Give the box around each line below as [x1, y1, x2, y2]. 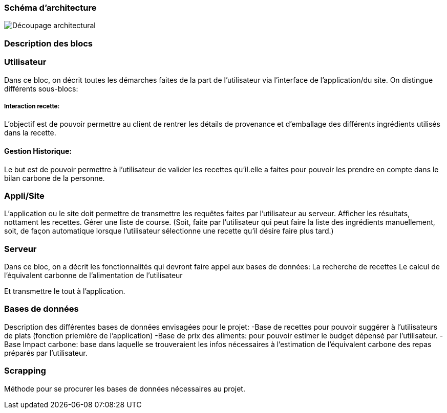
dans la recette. [4, 128, 56, 137]
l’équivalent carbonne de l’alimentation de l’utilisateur [4, 271, 183, 280]
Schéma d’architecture [4, 3, 97, 13]
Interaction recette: [4, 102, 60, 110]
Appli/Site [4, 190, 45, 201]
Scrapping [4, 365, 46, 376]
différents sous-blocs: [4, 84, 78, 93]
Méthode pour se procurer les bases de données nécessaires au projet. [4, 384, 245, 393]
